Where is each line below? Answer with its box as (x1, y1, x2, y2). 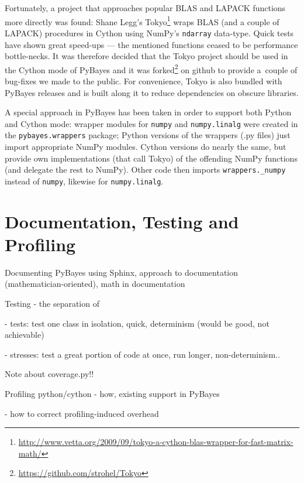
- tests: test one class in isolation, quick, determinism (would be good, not (5, 317, 270, 329)
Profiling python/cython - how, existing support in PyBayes (5, 388, 220, 399)
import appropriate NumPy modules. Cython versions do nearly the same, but (5, 141, 286, 153)
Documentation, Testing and (5, 209, 239, 233)
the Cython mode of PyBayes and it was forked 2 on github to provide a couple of (5, 61, 298, 76)
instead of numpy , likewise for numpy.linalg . (5, 174, 164, 187)
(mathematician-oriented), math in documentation (5, 278, 185, 290)
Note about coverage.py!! (5, 368, 94, 380)
